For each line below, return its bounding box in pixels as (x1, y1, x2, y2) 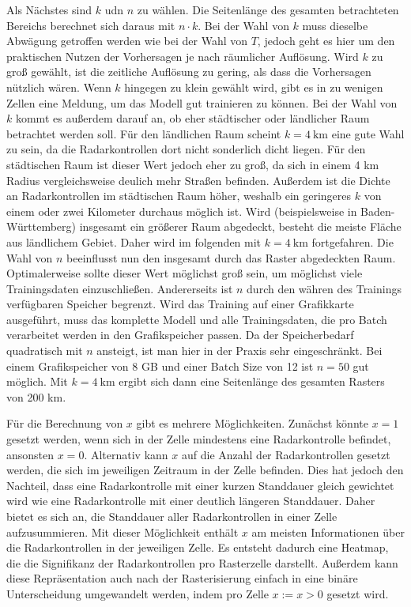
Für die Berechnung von (6, 415, 123, 432)
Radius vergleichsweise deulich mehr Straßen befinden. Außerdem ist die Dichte (6, 172, 390, 188)
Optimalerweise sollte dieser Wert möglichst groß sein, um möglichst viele (6, 265, 363, 281)
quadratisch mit (6, 342, 83, 359)
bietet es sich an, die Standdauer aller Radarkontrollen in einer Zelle (6, 508, 337, 524)
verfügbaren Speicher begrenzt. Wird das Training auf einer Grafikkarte (6, 296, 354, 312)
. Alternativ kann (84, 446, 168, 462)
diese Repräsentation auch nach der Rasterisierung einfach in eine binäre (6, 570, 358, 586)
